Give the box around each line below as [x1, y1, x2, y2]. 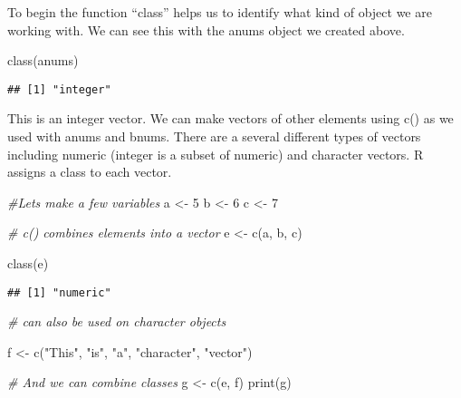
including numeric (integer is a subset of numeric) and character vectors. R [7, 144, 424, 163]
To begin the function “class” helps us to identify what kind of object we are [7, 3, 432, 21]
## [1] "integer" [7, 83, 111, 96]
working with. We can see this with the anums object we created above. [7, 20, 405, 39]
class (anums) [7, 51, 79, 70]
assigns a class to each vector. [7, 162, 172, 181]
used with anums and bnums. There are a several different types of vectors [7, 127, 421, 146]
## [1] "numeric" [7, 286, 111, 299]
